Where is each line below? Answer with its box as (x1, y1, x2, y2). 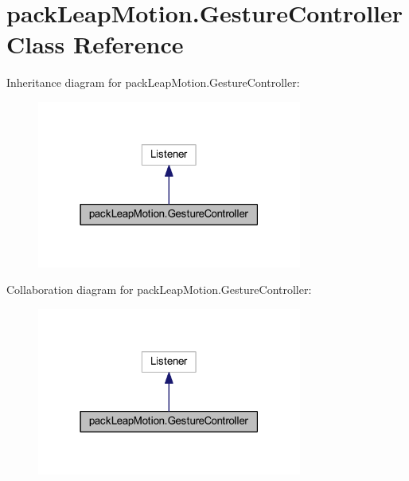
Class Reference (6, 28, 184, 61)
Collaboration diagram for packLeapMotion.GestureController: (6, 281, 312, 298)
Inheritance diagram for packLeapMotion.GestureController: (6, 74, 300, 91)
